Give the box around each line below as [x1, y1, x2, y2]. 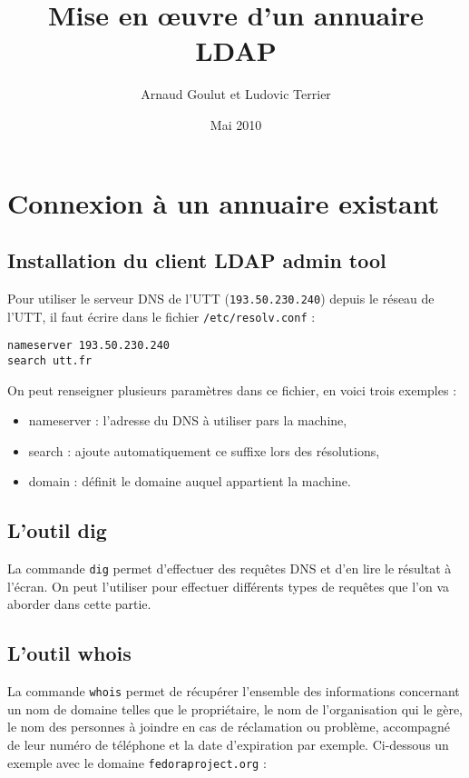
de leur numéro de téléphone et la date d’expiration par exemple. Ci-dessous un [7, 734, 449, 753]
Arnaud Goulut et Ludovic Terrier [141, 85, 331, 104]
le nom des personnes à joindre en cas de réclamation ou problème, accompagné [7, 717, 451, 736]
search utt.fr [7, 354, 93, 367]
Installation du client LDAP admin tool [7, 246, 386, 274]
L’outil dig [7, 516, 107, 544]
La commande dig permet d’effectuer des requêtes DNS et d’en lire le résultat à [7, 559, 452, 578]
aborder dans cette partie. [7, 594, 151, 613]
